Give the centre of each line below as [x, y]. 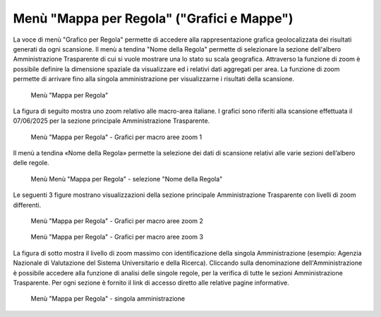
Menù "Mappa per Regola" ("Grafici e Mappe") [153, 18]
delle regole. [31, 163]
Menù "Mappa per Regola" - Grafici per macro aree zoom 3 [117, 237]
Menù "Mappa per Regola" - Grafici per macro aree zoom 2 [117, 221]
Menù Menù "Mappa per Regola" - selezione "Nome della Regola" [127, 179]
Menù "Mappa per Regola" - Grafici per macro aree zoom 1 [116, 137]
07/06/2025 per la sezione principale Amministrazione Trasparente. [111, 121]
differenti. [27, 205]
